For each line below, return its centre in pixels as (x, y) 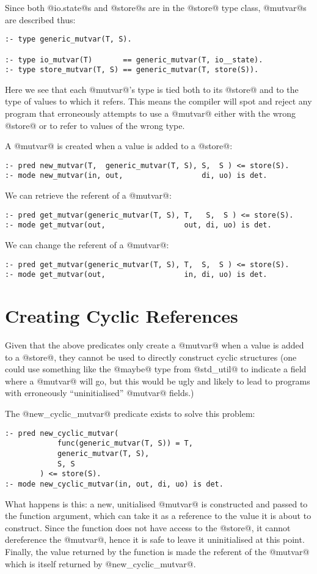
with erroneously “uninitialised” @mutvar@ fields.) (100, 393)
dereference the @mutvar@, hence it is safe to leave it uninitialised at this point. (155, 539)
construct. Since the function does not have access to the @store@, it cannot (148, 527)
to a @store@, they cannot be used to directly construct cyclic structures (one (151, 357)
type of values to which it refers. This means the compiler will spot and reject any (158, 101)
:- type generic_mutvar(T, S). (68, 39)
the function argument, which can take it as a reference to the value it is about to (158, 516)
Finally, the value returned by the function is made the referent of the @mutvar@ (157, 551)
